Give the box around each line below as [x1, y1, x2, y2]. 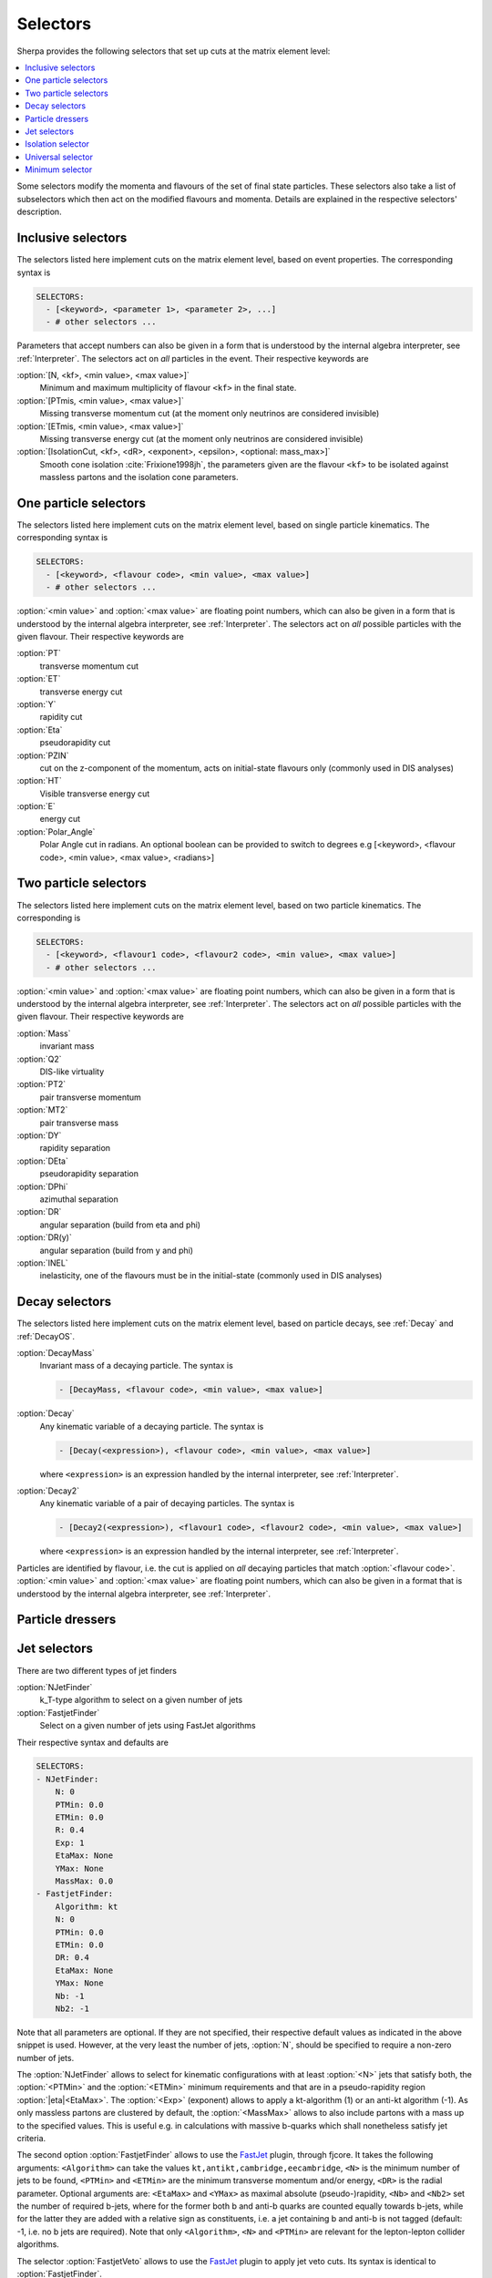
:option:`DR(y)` [16, 1232, 72, 1243]
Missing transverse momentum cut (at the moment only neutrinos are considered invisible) [39, 408, 380, 419]
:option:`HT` [16, 775, 63, 786]
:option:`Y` [16, 698, 56, 710]
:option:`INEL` [16, 1257, 68, 1268]
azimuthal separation [39, 1194, 118, 1205]
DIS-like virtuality [39, 1066, 105, 1077]
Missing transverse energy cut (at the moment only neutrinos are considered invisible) [39, 434, 364, 445]
